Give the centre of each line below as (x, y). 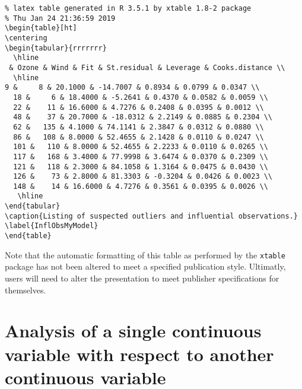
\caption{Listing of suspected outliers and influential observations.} (151, 216)
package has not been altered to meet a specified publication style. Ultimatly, (145, 266)
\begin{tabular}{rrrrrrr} (56, 48)
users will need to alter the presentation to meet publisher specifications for (142, 278)
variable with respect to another (139, 354)
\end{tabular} (33, 206)
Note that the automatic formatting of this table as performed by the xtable (145, 254)
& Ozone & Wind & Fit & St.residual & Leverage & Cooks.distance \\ (147, 67)
